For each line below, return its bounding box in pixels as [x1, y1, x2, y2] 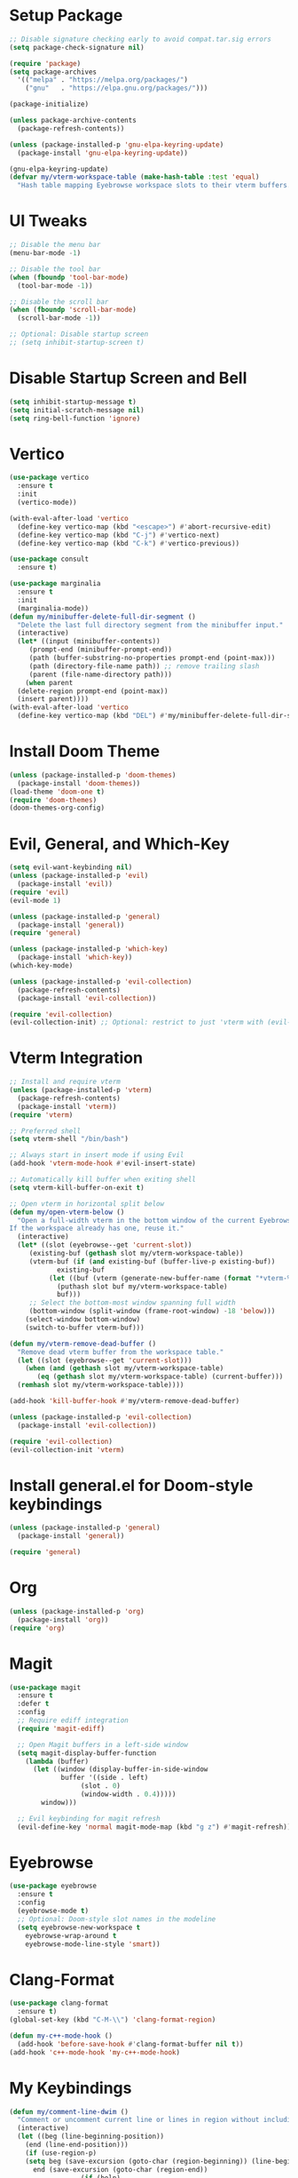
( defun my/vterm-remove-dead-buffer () [9, 1339, 157, 1348]
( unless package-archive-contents [9, 116, 137, 125]
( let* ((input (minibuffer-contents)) [17, 637, 161, 646]
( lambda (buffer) [25, 1757, 90, 1766]
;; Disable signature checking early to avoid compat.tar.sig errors [9, 35, 272, 44]
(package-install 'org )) [17, 1615, 109, 1624]
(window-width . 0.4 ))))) [80, 1790, 176, 1799]
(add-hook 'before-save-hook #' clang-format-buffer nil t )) [17, 2039, 244, 2048]
